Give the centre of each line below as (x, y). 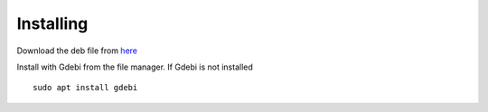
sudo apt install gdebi (85, 88)
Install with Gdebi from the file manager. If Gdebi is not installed (135, 67)
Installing (52, 23)
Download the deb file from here (77, 51)
